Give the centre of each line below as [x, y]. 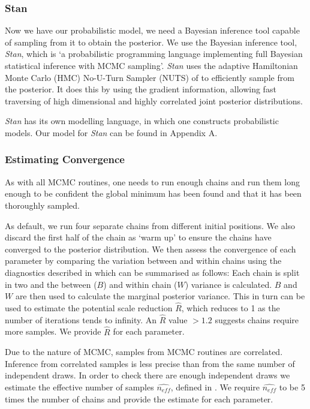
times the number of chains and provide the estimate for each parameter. [139, 399]
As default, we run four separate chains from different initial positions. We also [150, 225]
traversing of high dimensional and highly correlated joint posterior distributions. [154, 100]
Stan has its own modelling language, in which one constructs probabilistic [142, 121]
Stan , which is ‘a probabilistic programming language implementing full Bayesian [154, 54]
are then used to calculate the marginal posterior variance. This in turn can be [160, 296]
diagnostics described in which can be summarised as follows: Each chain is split [152, 272]
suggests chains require [257, 319]
